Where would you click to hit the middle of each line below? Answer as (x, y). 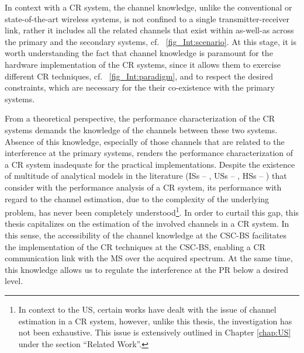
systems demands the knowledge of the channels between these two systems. (141, 129)
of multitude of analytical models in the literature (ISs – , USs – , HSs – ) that (146, 176)
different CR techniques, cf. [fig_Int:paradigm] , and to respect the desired (139, 76)
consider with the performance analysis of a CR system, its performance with (143, 187)
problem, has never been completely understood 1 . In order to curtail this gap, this (152, 211)
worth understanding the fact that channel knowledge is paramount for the (139, 53)
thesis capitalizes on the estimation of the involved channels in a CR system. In (147, 224)
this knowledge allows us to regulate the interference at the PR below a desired (146, 269)
